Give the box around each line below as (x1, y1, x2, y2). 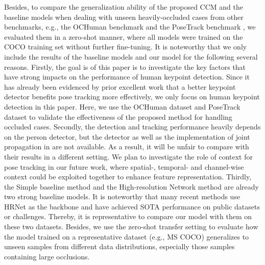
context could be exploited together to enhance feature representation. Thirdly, (4, 171, 252, 182)
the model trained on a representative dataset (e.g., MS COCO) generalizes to (4, 231, 249, 242)
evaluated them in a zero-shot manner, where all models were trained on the (4, 31, 243, 42)
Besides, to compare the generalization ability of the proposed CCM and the (4, 2, 243, 12)
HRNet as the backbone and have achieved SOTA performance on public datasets (4, 201, 260, 211)
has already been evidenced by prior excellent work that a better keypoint (4, 81, 236, 92)
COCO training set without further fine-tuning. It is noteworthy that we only (4, 41, 247, 52)
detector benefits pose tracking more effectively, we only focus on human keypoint (4, 91, 260, 102)
